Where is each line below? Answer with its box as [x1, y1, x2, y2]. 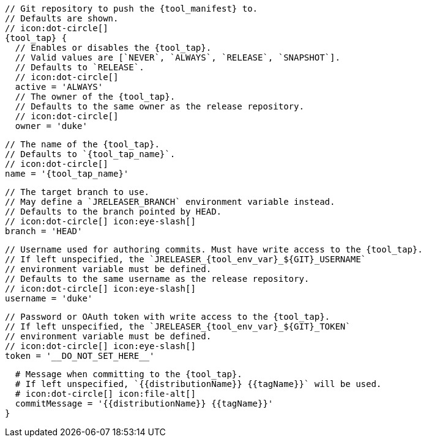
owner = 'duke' [15, 121, 88, 131]
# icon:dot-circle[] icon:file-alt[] [15, 389, 196, 399]
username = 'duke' [5, 293, 93, 303]
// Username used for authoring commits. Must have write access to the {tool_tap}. [5, 245, 423, 254]
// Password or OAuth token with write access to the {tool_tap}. [5, 312, 331, 322]
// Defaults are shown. [5, 13, 119, 23]
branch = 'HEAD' [5, 226, 83, 236]
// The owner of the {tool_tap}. [15, 92, 176, 101]
